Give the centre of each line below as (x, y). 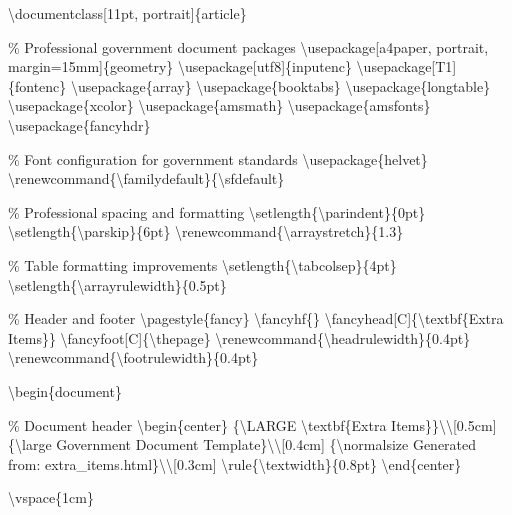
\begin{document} (65, 390)
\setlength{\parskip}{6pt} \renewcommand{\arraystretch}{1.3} (206, 231)
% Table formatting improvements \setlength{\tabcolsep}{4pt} (202, 264)
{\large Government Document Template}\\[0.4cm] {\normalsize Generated (242, 444)
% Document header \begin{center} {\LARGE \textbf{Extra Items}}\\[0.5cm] (252, 424)
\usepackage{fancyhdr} (79, 124)
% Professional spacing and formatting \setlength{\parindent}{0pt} (217, 211)
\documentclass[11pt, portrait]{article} (127, 13)
